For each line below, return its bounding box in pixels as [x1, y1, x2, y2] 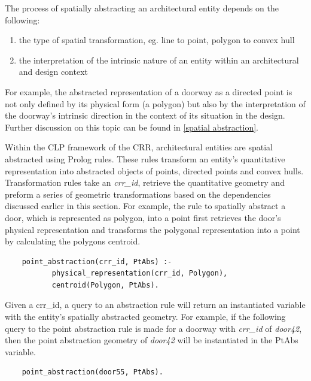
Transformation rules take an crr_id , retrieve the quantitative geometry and [5, 176, 285, 189]
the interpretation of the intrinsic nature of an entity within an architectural [19, 53, 299, 66]
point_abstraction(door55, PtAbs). [22, 368, 163, 377]
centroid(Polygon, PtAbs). [51, 280, 159, 289]
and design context [19, 65, 88, 78]
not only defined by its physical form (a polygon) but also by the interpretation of [5, 97, 306, 110]
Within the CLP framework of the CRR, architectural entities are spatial [5, 141, 273, 153]
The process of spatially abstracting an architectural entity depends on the [5, 2, 279, 14]
